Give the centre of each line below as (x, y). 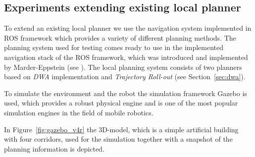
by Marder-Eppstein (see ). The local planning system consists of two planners (123, 67)
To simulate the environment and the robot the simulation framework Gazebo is (126, 93)
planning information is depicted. (54, 148)
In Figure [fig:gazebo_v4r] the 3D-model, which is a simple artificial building (121, 129)
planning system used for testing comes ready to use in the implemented (114, 47)
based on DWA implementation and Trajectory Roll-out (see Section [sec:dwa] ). (125, 77)
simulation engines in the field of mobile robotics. (79, 112)
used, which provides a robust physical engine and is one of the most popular (121, 103)
